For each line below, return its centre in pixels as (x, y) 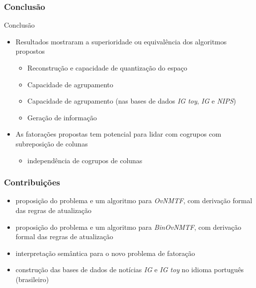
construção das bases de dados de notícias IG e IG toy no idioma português (130, 270)
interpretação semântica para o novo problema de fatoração (105, 253)
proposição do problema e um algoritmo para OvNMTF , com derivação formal (134, 200)
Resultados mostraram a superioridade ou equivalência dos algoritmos (121, 41)
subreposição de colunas (52, 143)
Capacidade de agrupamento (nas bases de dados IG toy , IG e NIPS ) (132, 101)
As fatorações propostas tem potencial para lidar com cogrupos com (118, 134)
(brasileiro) (32, 279)
